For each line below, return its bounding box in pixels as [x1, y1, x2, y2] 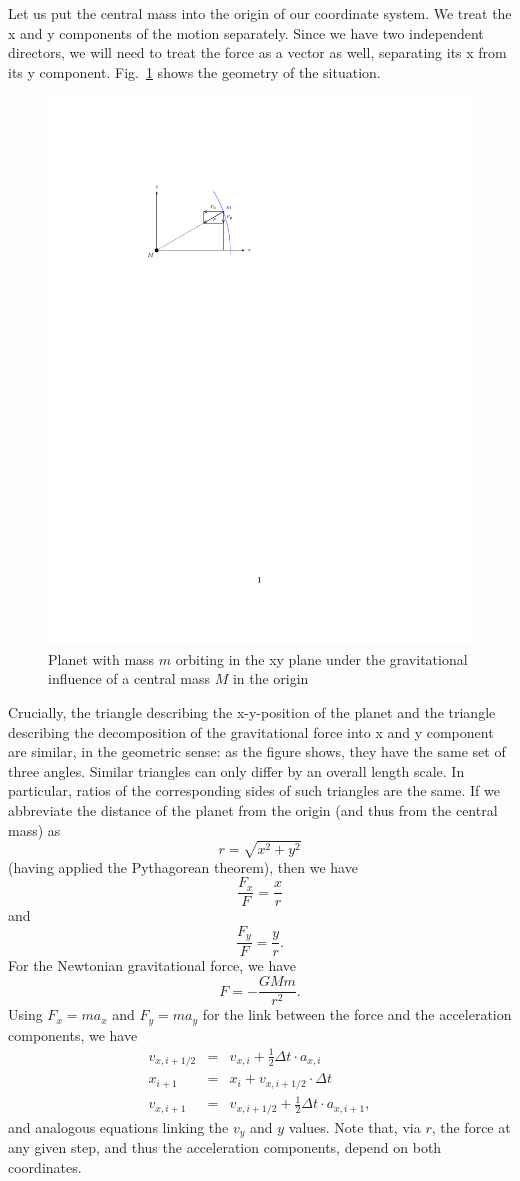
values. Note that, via [288, 1116, 421, 1137]
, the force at [431, 1116, 511, 1137]
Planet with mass [48, 648, 155, 669]
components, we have [8, 1024, 138, 1045]
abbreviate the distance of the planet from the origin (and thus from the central [8, 800, 498, 821]
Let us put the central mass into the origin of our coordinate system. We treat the [8, 3, 512, 23]
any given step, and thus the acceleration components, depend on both [8, 1137, 442, 1158]
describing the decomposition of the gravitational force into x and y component [8, 721, 494, 742]
